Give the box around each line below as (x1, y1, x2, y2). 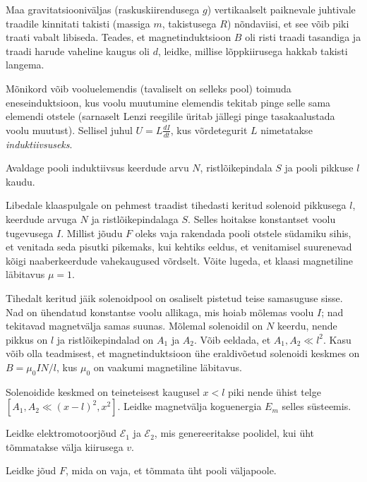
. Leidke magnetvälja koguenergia (117, 399, 262, 414)
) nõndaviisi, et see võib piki (227, 16, 349, 30)
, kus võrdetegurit (170, 122, 248, 137)
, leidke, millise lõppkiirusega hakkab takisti (157, 43, 348, 58)
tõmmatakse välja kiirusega (6, 439, 124, 454)
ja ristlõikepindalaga (91, 211, 179, 226)
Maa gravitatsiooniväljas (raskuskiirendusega (6, 2, 200, 16)
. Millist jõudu (61, 225, 123, 240)
